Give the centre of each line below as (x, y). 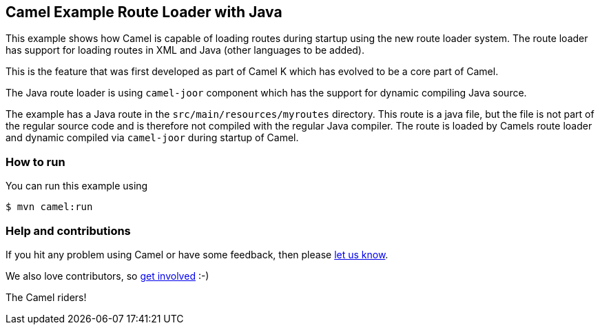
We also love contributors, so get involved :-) (107, 276)
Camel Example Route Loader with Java (144, 12)
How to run (35, 162)
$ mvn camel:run (49, 207)
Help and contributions (68, 230)
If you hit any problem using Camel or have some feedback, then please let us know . (197, 254)
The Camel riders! (46, 297)
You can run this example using (77, 186)
